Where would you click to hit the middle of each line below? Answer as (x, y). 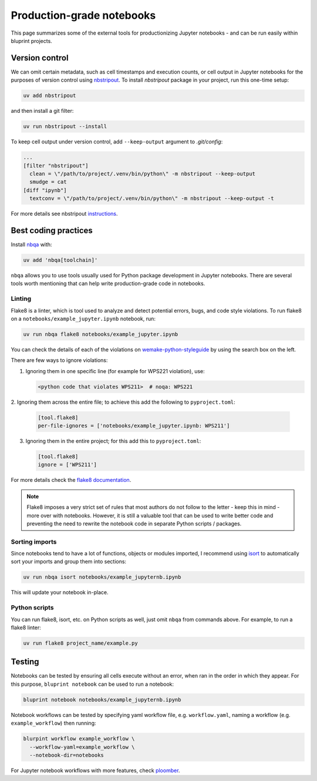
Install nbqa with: (31, 244)
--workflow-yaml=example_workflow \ (82, 747)
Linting (21, 299)
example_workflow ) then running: (53, 723)
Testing (25, 662)
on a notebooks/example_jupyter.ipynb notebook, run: (83, 319)
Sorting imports (34, 542)
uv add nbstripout (50, 96)
